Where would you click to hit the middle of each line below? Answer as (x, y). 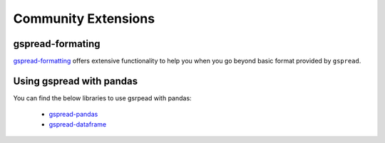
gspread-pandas (73, 115)
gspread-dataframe (78, 124)
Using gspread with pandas (76, 81)
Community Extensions (84, 18)
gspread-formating (57, 44)
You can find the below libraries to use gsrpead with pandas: (102, 98)
